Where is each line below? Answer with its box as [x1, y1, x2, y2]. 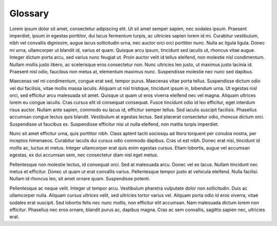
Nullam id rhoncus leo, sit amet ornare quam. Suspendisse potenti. [9, 176, 151, 182]
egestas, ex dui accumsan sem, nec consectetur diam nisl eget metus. [9, 152, 159, 158]
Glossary [9, 8, 49, 19]
